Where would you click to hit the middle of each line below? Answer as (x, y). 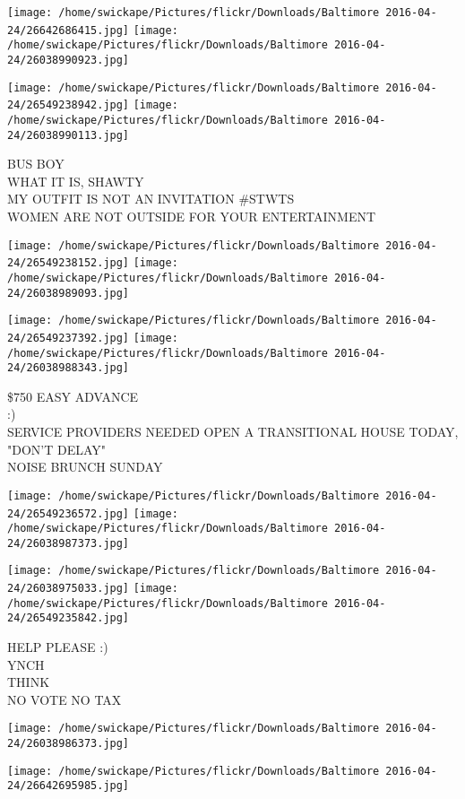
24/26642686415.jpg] (69, 30)
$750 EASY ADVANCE (73, 396)
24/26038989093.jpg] (69, 293)
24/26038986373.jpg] (69, 744)
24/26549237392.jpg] (69, 338)
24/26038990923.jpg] (69, 60)
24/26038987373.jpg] (69, 543)
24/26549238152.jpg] (69, 263)
